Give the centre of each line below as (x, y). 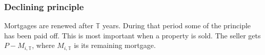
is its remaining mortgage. (115, 45)
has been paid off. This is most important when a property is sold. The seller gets (132, 35)
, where (43, 45)
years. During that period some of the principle (177, 25)
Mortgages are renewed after (49, 25)
